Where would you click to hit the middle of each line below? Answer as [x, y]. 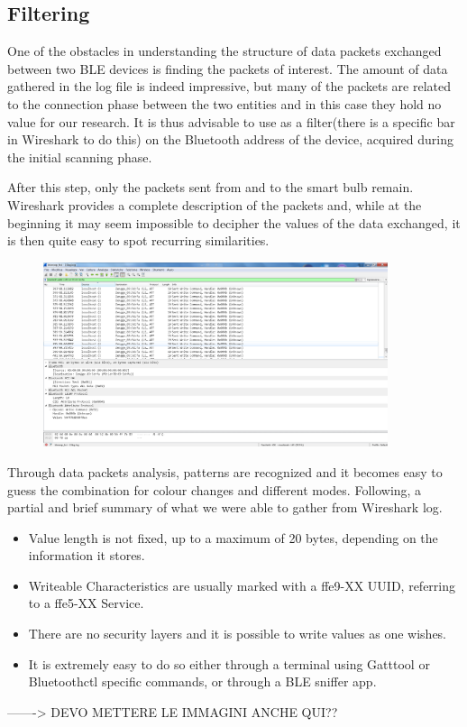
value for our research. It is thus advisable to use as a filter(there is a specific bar [231, 121]
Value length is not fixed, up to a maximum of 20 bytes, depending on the [233, 537]
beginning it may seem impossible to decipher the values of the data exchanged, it [234, 222]
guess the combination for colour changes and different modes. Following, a [215, 489]
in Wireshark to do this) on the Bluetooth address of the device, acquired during [231, 139]
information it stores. [87, 555]
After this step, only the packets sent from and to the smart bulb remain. [211, 187]
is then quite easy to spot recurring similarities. [138, 240]
